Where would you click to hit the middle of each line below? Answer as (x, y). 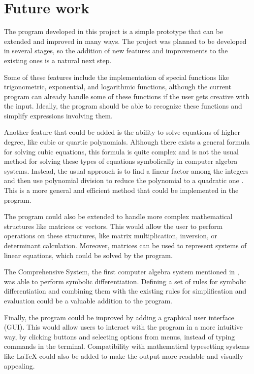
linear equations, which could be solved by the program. (88, 255)
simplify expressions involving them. (58, 115)
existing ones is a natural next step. (58, 60)
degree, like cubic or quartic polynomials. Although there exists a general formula (127, 142)
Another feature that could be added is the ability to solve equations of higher (122, 132)
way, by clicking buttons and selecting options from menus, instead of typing (120, 336)
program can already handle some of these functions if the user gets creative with (127, 96)
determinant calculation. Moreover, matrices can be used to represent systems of (125, 245)
